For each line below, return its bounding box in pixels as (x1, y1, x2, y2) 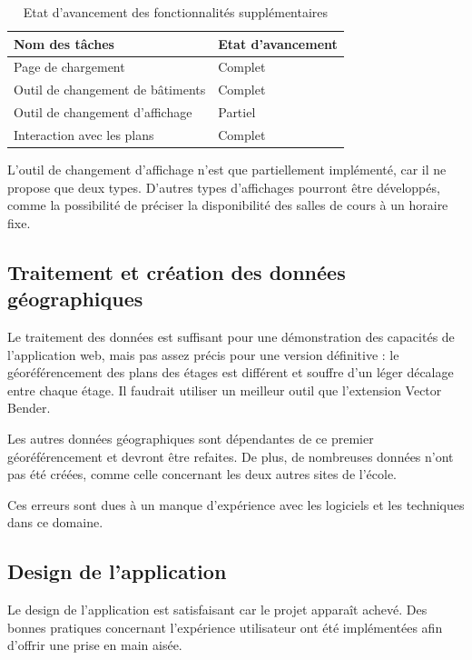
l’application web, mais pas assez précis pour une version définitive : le (7, 345, 399, 364)
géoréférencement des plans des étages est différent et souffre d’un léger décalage (7, 363, 454, 382)
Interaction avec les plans (14, 125, 154, 144)
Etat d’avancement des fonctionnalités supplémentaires (23, 3, 329, 21)
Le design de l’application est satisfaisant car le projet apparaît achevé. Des (7, 600, 428, 619)
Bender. (7, 398, 51, 417)
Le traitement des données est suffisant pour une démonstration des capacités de (7, 327, 455, 346)
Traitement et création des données (7, 257, 346, 285)
